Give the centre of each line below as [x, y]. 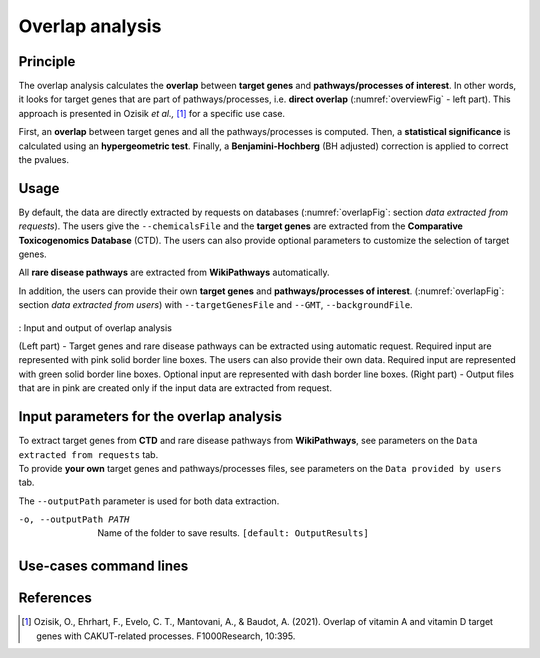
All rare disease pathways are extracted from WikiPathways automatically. [174, 272]
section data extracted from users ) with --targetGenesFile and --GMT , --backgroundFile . [216, 305]
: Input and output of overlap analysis [95, 327]
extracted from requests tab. [88, 454]
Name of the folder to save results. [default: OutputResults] [233, 533]
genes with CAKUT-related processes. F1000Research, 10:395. [166, 636]
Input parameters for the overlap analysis [150, 416]
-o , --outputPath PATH [74, 519]
